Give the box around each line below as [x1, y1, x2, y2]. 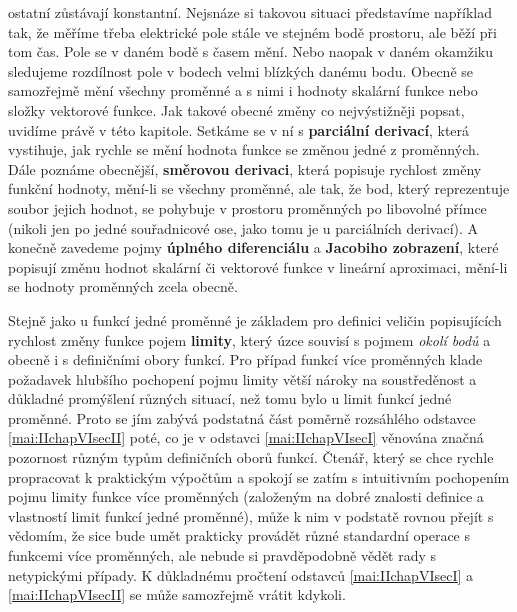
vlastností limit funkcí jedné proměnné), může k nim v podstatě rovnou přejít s [8, 505, 494, 526]
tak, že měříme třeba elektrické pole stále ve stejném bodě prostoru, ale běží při [8, 21, 497, 42]
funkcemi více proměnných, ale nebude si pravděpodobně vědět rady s [8, 545, 437, 566]
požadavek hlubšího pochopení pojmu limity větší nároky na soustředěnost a [8, 368, 477, 389]
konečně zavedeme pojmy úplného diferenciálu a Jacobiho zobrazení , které [8, 237, 499, 258]
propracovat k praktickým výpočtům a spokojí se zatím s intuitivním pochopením [8, 466, 510, 487]
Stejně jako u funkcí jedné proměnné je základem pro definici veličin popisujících [8, 309, 502, 330]
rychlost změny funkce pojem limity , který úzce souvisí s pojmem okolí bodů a [8, 329, 491, 350]
